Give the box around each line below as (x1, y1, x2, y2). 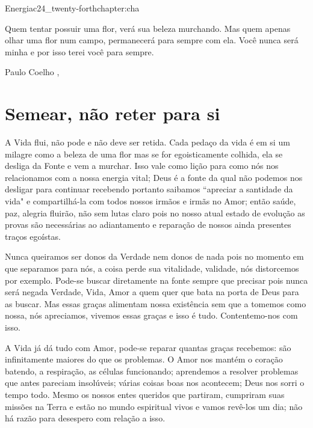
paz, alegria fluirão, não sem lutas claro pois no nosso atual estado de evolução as (5, 206, 305, 219)
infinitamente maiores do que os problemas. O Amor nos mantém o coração (5, 353, 283, 365)
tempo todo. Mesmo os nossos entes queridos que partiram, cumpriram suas (5, 388, 285, 400)
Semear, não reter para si (5, 101, 220, 126)
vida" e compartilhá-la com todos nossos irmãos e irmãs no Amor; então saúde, (5, 195, 296, 207)
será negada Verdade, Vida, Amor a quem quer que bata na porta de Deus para (5, 286, 299, 298)
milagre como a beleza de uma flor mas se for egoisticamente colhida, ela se (5, 147, 283, 160)
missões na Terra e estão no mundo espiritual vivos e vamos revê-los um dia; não (5, 400, 303, 412)
